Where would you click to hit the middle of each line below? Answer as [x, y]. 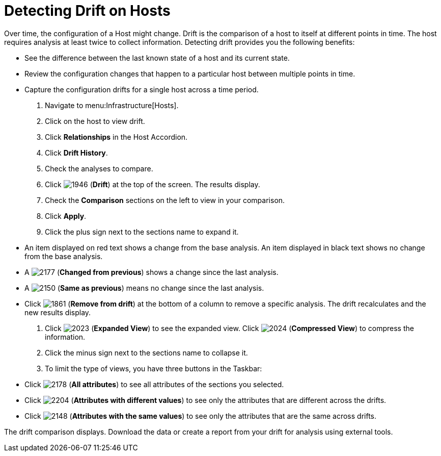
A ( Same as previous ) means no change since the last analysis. [144, 288]
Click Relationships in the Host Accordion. [116, 137]
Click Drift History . [76, 153]
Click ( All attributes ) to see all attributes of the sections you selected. [154, 384]
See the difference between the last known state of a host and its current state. [157, 58]
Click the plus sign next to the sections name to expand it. [142, 232]
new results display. [58, 312]
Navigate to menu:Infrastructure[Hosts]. [112, 105]
